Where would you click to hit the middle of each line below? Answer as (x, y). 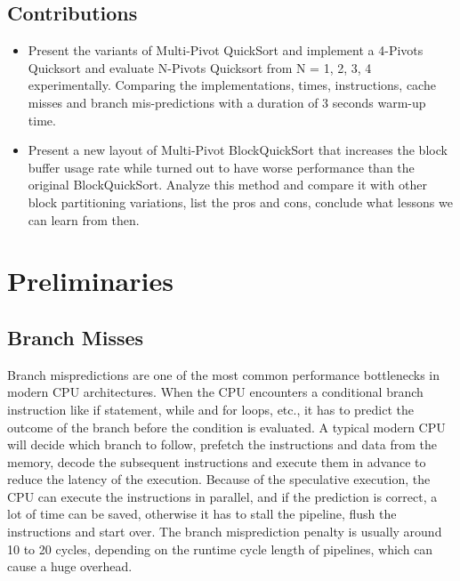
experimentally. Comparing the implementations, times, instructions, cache (232, 85)
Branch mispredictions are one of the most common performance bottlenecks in (223, 374)
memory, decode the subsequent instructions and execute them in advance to (217, 461)
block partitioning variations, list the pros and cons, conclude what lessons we (240, 202)
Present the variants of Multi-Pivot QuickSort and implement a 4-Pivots (226, 50)
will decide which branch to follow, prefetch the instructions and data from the (222, 444)
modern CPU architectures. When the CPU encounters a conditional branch (215, 392)
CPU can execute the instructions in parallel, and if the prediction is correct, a (222, 496)
